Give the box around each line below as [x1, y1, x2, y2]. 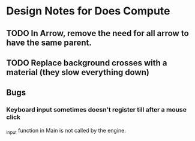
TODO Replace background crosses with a [6, 58, 167, 68]
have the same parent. [6, 37, 92, 47]
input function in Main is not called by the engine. [6, 127, 126, 136]
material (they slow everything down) [6, 67, 150, 77]
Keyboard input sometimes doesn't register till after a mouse [6, 106, 187, 114]
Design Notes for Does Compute [6, 4, 170, 18]
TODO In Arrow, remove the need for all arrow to [6, 28, 189, 38]
